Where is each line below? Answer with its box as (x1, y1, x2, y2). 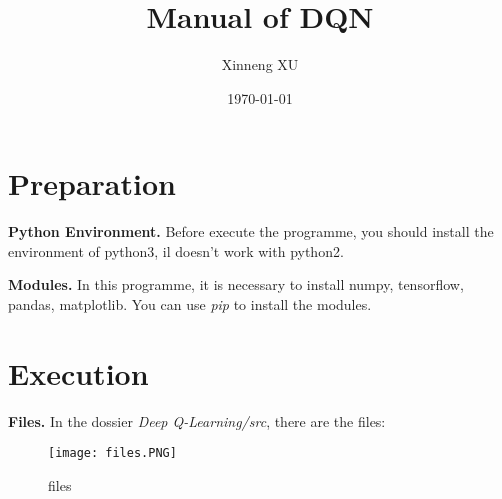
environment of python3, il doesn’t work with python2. (8, 240, 344, 261)
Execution (8, 352, 149, 393)
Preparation (8, 163, 176, 204)
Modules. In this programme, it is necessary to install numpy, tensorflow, (8, 274, 464, 295)
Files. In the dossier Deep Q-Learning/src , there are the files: (8, 410, 386, 431)
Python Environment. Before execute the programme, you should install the (8, 221, 494, 242)
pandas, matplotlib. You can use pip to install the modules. (8, 294, 372, 315)
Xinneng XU (221, 54, 299, 75)
